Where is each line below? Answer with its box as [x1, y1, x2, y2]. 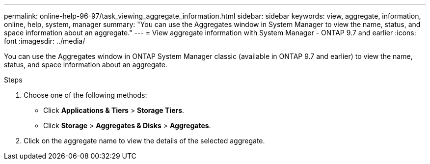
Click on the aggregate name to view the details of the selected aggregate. [24, 137, 265, 145]
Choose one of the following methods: [24, 91, 147, 99]
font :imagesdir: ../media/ [4, 37, 85, 45]
